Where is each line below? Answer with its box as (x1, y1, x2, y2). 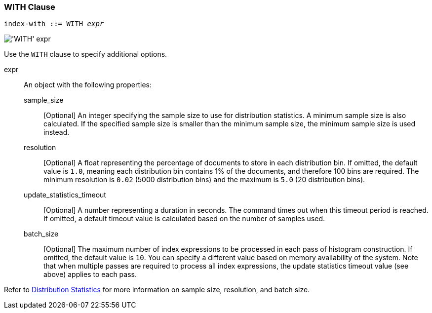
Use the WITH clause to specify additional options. (4, 50, 167, 59)
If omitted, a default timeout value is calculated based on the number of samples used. (43, 214, 325, 223)
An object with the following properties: (24, 80, 152, 89)
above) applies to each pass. (43, 270, 137, 279)
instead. (43, 128, 70, 137)
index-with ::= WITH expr (4, 20, 104, 28)
